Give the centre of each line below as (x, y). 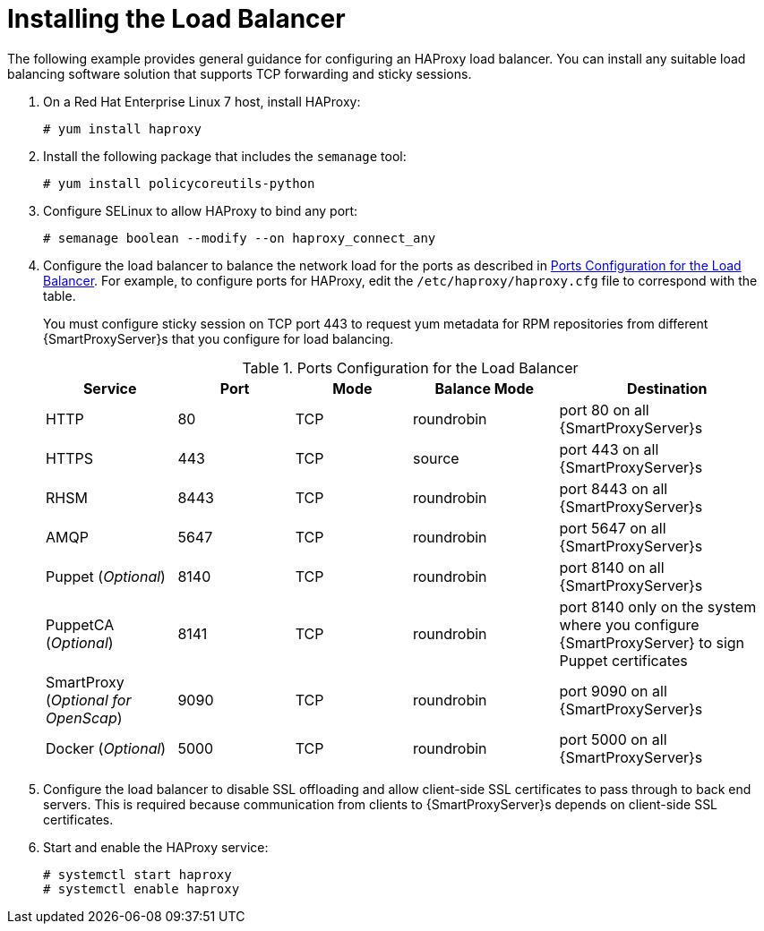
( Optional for (89, 700)
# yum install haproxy (123, 128)
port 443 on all (609, 449)
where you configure (629, 624)
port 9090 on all (613, 691)
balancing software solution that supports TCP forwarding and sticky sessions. (240, 73)
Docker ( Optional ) (106, 748)
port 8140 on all (612, 567)
